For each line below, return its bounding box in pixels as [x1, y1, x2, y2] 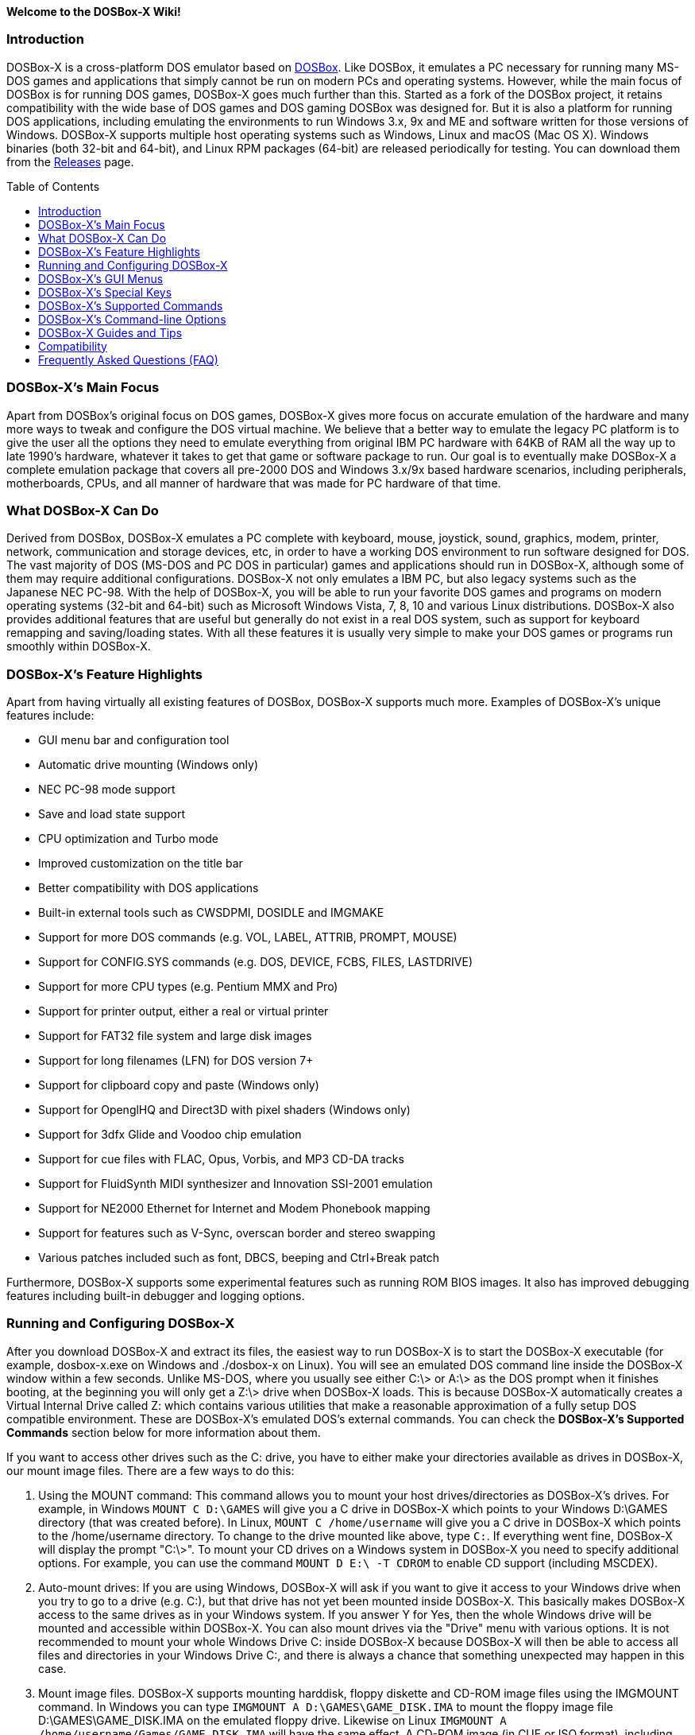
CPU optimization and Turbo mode [38, 832, 218, 845]
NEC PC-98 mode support [38, 782, 176, 796]
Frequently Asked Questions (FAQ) [38, 352, 218, 367]
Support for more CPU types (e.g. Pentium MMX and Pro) [38, 980, 338, 993]
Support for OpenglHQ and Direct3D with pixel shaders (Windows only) [38, 1103, 411, 1116]
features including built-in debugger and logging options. [6, 1289, 305, 1302]
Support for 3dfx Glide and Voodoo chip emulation [38, 1128, 302, 1141]
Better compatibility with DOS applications [38, 881, 259, 895]
